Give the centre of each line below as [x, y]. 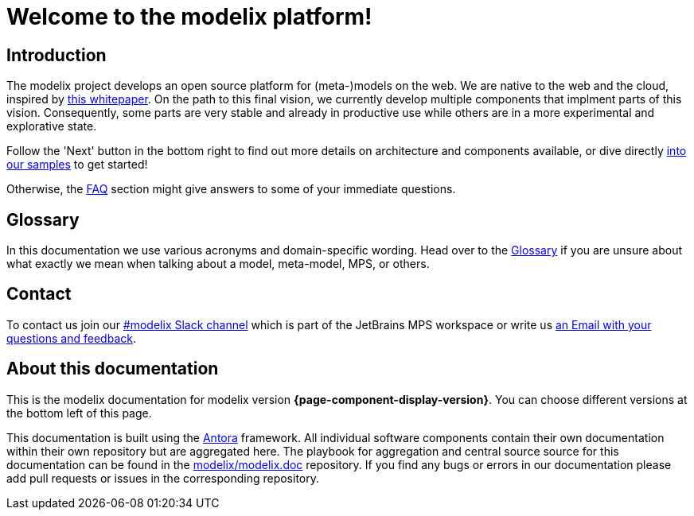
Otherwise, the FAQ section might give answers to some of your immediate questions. [231, 189]
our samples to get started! [77, 165]
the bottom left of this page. [79, 413]
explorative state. [52, 126]
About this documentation [113, 369]
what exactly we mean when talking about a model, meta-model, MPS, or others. [218, 264]
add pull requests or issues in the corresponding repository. [163, 478]
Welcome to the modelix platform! [189, 17]
